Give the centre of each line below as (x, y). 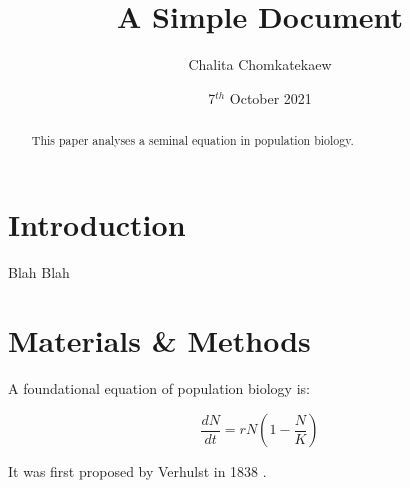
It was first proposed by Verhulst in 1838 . (137, 471)
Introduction (97, 223)
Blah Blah (39, 271)
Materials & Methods (159, 340)
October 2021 (270, 97)
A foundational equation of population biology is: (159, 388)
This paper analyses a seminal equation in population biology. (192, 140)
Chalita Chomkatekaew (260, 64)
